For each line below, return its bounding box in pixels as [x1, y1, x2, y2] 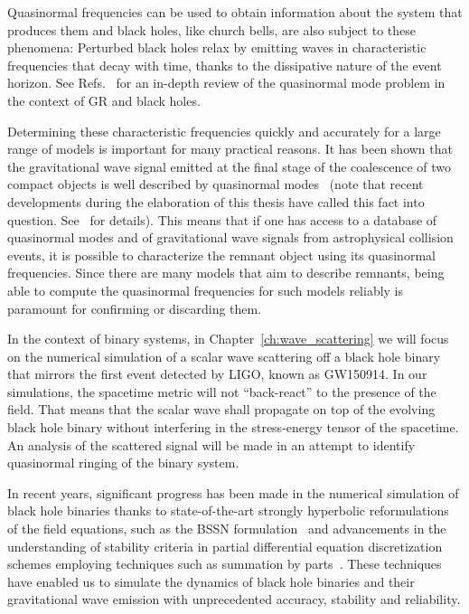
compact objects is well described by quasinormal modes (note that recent [7, 175, 424, 194]
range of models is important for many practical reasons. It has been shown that [7, 139, 453, 158]
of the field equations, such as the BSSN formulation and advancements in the [7, 519, 446, 538]
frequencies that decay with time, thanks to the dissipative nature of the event [7, 55, 442, 74]
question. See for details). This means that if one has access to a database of [7, 210, 437, 229]
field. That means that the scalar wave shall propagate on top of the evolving [7, 400, 436, 419]
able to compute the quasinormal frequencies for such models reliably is [7, 280, 404, 299]
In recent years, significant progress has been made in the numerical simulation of [7, 483, 459, 502]
